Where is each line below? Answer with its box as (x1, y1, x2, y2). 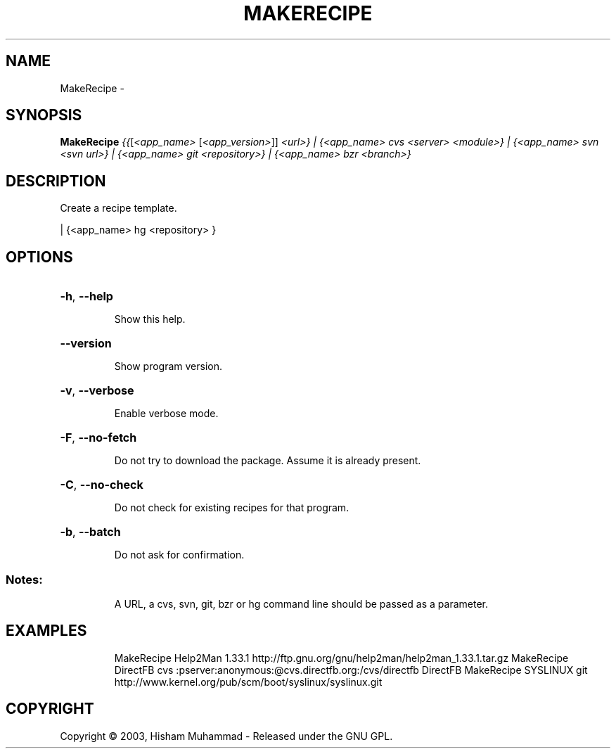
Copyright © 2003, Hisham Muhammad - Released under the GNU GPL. (60, 729, 393, 742)
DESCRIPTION (6, 172, 106, 190)
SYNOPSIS (6, 106, 82, 124)
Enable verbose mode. (114, 407, 219, 420)
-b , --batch (60, 525, 121, 539)
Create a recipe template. (60, 202, 177, 215)
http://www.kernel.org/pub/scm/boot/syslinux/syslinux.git (114, 675, 383, 688)
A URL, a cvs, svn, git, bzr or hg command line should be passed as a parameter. (114, 597, 488, 610)
